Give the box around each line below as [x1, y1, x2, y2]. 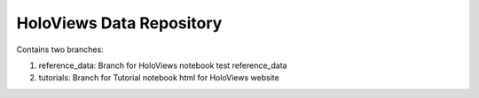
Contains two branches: [16, 44, 104, 55]
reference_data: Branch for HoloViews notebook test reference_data [38, 60, 287, 71]
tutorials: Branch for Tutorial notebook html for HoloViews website [38, 72, 279, 83]
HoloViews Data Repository [16, 13, 223, 33]
